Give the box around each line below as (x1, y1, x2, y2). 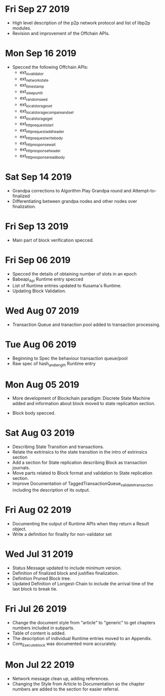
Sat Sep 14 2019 (5, 172, 72, 183)
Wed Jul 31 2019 (5, 549, 74, 560)
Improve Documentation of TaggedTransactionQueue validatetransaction (12, 481, 153, 488)
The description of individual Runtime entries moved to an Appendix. (12, 635, 152, 641)
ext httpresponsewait (19, 140, 56, 147)
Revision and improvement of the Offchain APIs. (12, 30, 110, 36)
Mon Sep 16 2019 (5, 48, 77, 59)
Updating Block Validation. (12, 288, 67, 294)
